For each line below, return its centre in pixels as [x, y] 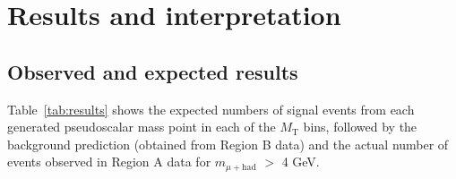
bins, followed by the [360, 127]
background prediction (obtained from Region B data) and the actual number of [228, 144]
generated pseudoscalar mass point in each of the [142, 127]
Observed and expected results [153, 71]
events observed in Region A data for [109, 162]
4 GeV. [301, 162]
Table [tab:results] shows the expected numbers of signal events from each [211, 109]
